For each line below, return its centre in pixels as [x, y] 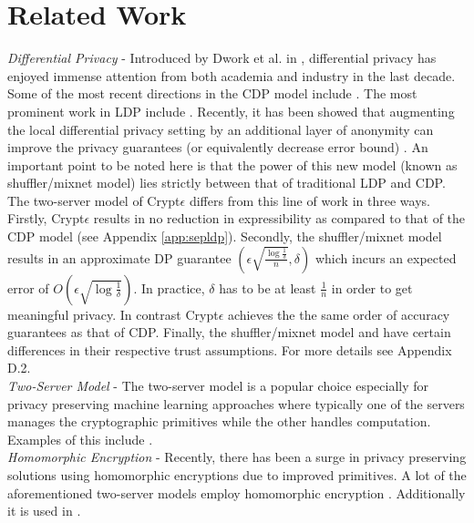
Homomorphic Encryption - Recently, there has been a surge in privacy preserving [237, 457]
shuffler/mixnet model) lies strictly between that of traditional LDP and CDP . [227, 183]
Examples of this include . [80, 439]
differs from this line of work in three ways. [309, 200]
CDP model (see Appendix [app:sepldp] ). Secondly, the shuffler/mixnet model [225, 236]
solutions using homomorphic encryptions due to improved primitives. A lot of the [237, 475]
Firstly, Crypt [46, 218]
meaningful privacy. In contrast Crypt [113, 314]
